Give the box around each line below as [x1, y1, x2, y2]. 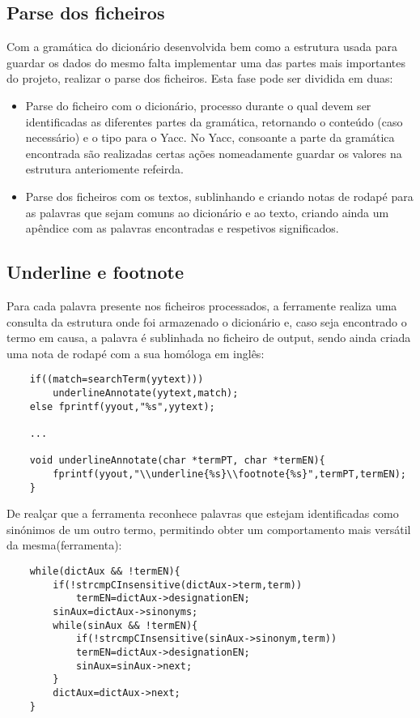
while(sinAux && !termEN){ [53, 619, 198, 631]
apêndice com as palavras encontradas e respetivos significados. [25, 220, 339, 237]
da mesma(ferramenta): [6, 536, 122, 553]
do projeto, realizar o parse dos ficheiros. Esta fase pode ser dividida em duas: [6, 70, 393, 87]
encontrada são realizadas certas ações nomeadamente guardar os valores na [25, 144, 402, 161]
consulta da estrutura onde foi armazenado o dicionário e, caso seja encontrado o [6, 313, 407, 330]
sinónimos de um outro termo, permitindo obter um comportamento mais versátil [6, 520, 411, 537]
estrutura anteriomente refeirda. [25, 160, 184, 177]
